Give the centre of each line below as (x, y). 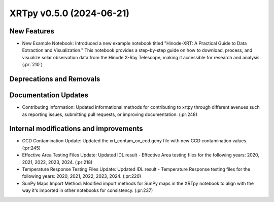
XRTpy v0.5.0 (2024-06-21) (69, 13)
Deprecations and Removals (55, 79)
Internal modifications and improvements (76, 129)
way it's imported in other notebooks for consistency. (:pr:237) (88, 190)
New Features (32, 31)
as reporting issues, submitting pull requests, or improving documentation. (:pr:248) (110, 114)
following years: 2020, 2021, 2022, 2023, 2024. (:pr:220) (82, 176)
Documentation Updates (49, 95)
